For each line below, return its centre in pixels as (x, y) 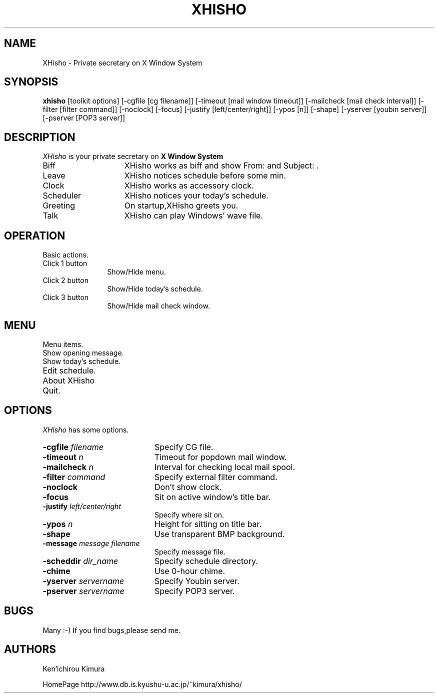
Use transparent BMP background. (219, 534)
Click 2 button (66, 280)
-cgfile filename (73, 447)
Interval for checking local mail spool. (225, 467)
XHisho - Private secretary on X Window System (122, 62)
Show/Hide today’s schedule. (155, 289)
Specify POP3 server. (194, 591)
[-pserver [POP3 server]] (84, 118)
